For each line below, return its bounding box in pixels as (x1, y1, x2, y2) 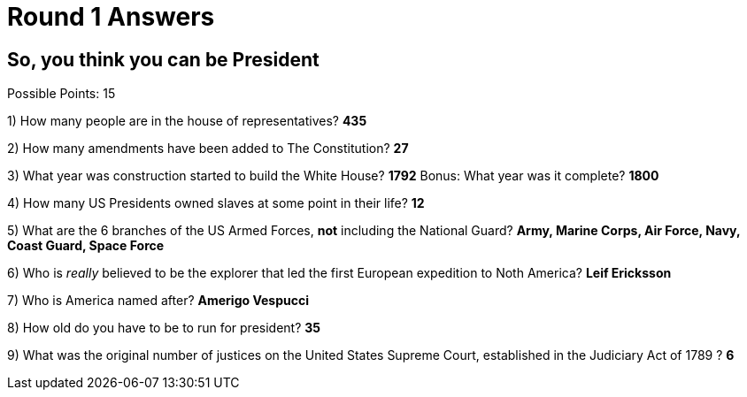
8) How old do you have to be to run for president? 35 (7, 320, 321, 336)
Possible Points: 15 (7, 86, 116, 102)
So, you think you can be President (7, 48, 320, 71)
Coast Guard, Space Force (7, 238, 165, 254)
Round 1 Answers (7, 2, 215, 32)
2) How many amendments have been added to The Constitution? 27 (7, 141, 409, 157)
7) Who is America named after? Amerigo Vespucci (7, 293, 309, 309)
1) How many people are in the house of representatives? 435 (7, 113, 367, 129)
